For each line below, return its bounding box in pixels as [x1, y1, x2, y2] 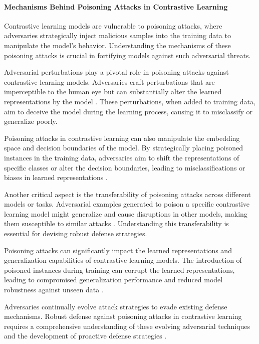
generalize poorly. [4, 116, 58, 126]
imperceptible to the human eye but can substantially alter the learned [4, 86, 222, 97]
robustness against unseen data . [4, 284, 104, 295]
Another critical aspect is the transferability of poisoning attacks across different [4, 189, 251, 199]
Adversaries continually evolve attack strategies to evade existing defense [4, 301, 227, 311]
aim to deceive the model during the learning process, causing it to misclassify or [4, 106, 253, 116]
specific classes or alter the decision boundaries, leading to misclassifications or [4, 162, 245, 173]
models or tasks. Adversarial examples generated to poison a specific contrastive [4, 199, 249, 209]
